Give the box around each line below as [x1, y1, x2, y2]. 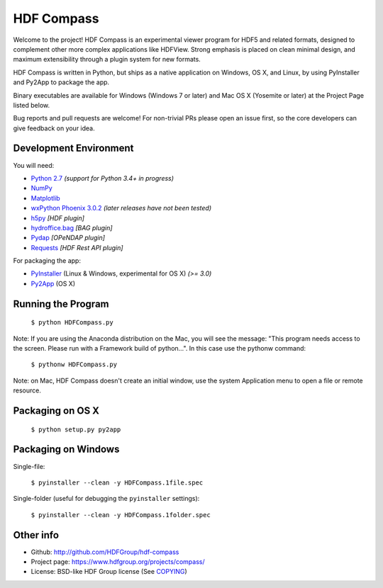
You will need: [13, 161, 55, 169]
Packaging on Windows [13, 443, 120, 456]
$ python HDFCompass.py [30, 319, 113, 327]
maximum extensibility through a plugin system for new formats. [13, 55, 201, 64]
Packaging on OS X [13, 405, 99, 417]
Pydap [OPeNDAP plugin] [30, 234, 106, 242]
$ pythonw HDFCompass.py [30, 361, 117, 368]
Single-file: [13, 462, 45, 470]
